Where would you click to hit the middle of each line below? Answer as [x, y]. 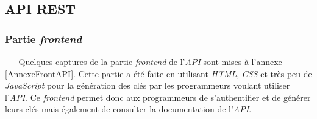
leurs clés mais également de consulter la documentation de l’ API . [128, 109]
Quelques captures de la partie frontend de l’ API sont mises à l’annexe [150, 61]
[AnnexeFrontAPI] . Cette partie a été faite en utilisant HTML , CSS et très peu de [158, 73]
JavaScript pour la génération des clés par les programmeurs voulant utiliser [148, 85]
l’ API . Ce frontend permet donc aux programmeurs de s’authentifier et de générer [158, 97]
